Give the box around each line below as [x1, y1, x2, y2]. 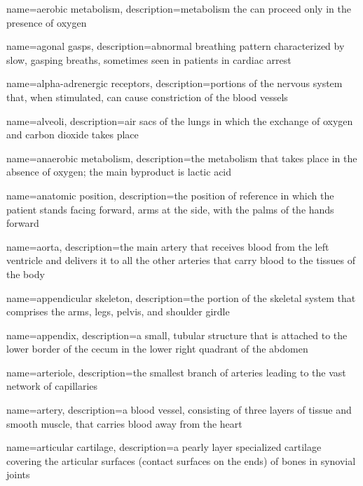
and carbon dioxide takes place [6, 127, 139, 142]
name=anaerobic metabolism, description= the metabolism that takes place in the [6, 150, 357, 165]
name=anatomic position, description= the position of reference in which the [6, 188, 334, 202]
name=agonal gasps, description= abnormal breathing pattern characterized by [6, 39, 345, 53]
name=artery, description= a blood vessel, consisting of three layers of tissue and [6, 402, 352, 417]
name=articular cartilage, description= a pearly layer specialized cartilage [6, 440, 322, 454]
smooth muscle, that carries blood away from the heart [6, 416, 242, 431]
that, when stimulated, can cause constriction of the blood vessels [6, 89, 288, 104]
